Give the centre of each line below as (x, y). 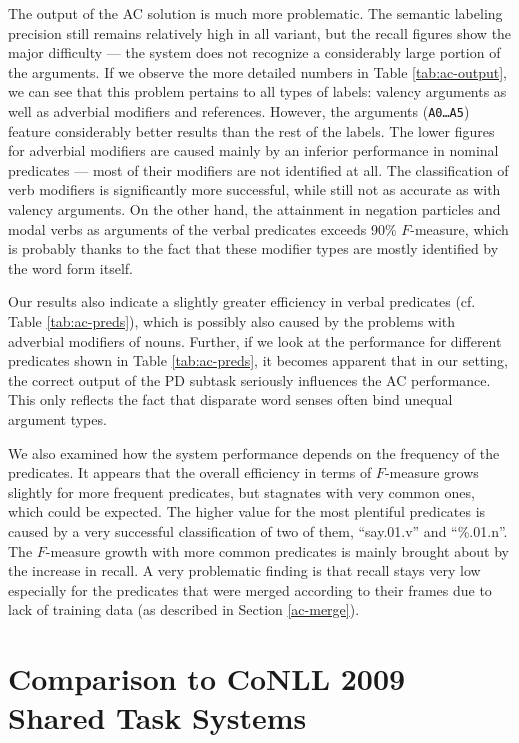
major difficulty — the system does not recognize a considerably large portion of (254, 52)
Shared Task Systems (157, 717)
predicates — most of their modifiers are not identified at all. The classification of (258, 169)
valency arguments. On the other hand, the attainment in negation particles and (254, 209)
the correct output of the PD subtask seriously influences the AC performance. (249, 379)
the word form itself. (70, 267)
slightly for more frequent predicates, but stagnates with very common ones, (241, 491)
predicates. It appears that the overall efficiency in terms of (190, 472)
